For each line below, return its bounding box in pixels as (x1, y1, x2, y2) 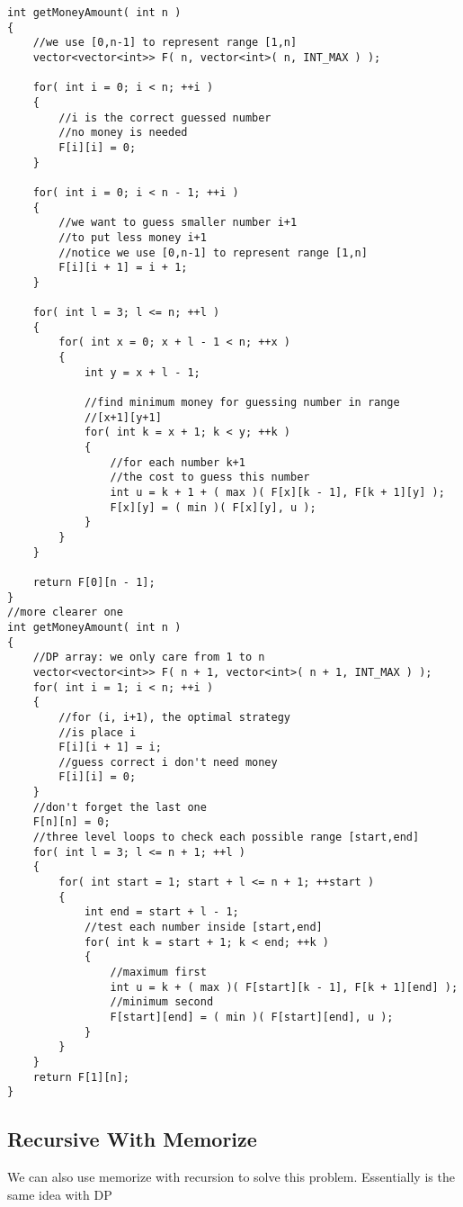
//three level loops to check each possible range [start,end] (32, 831, 420, 844)
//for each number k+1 (110, 455, 245, 469)
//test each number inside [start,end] (84, 921, 323, 934)
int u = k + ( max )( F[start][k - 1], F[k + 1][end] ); (110, 980, 459, 994)
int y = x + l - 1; (84, 365, 200, 379)
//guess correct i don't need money (58, 755, 278, 769)
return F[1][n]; (32, 1070, 130, 1084)
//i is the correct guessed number (58, 111, 272, 124)
